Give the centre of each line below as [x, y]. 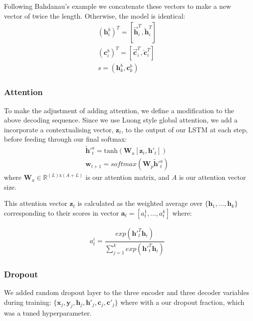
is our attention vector [212, 177]
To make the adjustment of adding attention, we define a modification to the [119, 110]
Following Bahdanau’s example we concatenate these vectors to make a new [118, 6]
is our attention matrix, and [127, 177]
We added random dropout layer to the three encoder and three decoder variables [126, 292]
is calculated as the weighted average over [140, 203]
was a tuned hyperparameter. [48, 313]
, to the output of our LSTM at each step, [184, 129]
